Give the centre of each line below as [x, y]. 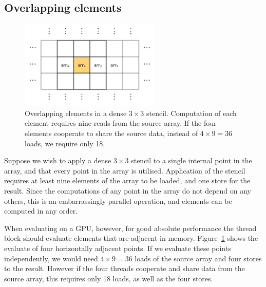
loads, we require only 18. [65, 143]
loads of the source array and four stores [198, 258]
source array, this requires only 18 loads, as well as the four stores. [109, 278]
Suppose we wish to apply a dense [58, 160]
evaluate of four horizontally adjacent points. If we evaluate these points [118, 248]
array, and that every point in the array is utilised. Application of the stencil [125, 170]
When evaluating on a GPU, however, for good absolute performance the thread [130, 228]
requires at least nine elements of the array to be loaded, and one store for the [127, 180]
